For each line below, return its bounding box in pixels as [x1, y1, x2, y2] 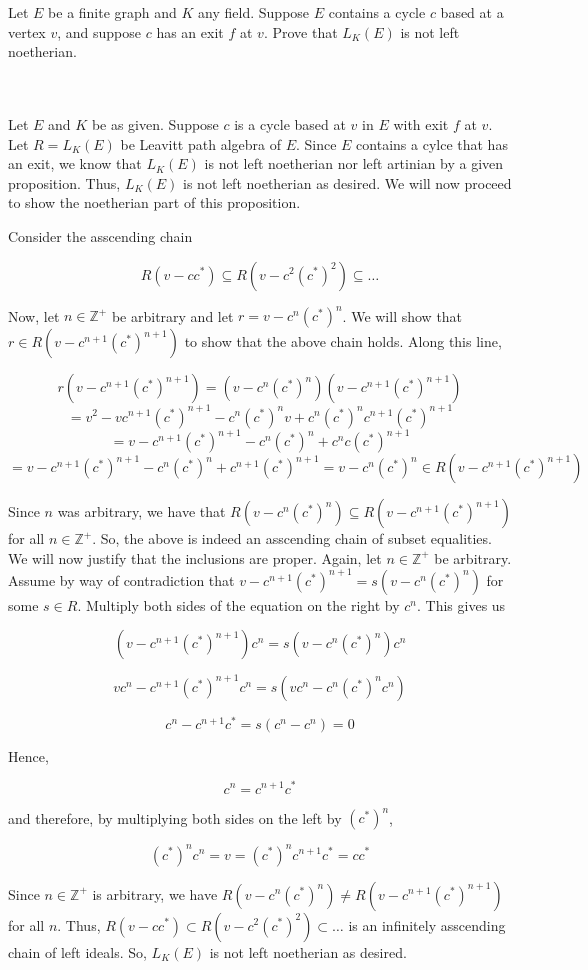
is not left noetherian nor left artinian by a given [204, 153, 504, 174]
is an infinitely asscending [348, 914, 506, 935]
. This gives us [417, 594, 506, 615]
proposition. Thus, [8, 172, 121, 193]
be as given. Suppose [91, 113, 219, 134]
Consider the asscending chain [8, 225, 193, 246]
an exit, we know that [8, 153, 142, 174]
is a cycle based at [234, 113, 346, 134]
